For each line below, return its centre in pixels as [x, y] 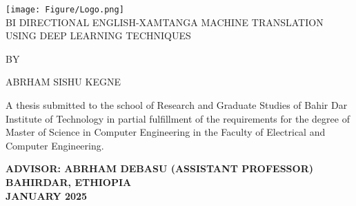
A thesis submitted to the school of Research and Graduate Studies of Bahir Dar [177, 105]
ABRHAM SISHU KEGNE [63, 82]
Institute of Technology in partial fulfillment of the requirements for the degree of [178, 118]
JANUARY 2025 [47, 195]
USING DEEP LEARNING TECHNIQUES [98, 35]
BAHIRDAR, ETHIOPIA [69, 182]
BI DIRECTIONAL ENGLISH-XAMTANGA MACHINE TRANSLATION [165, 22]
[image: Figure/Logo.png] [65, 10]
